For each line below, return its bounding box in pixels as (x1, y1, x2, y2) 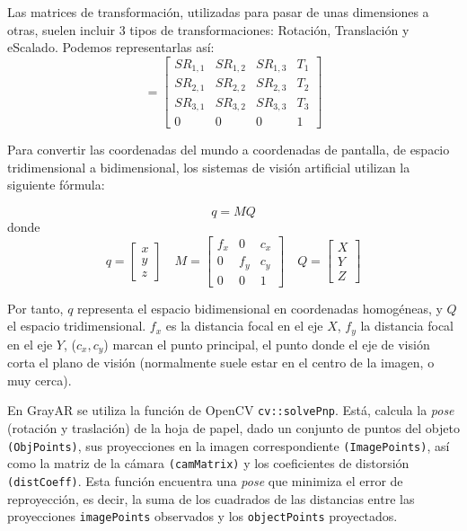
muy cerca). (7, 370, 72, 389)
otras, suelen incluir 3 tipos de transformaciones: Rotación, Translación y (7, 20, 410, 39)
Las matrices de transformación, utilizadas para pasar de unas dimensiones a (7, 3, 429, 21)
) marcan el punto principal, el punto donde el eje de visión (103, 334, 430, 353)
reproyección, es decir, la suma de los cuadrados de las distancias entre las (7, 489, 415, 508)
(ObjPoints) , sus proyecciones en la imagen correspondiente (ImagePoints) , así (7, 436, 450, 455)
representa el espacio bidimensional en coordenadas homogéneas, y (77, 298, 443, 317)
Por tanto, (7, 298, 64, 317)
